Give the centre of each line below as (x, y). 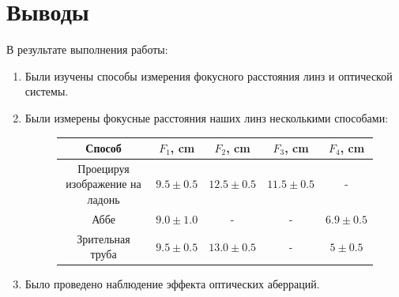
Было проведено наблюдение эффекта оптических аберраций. (172, 284)
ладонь (104, 199)
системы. (47, 91)
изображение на (104, 184)
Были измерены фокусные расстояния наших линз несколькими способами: (207, 117)
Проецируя (104, 168)
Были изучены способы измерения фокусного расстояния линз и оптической (209, 75)
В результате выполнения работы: (87, 49)
